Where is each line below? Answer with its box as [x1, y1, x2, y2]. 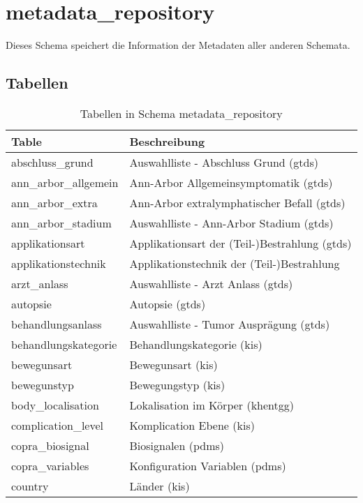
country [11, 477, 49, 494]
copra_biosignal [11, 437, 89, 453]
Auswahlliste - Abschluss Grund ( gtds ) [129, 153, 318, 170]
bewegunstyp [11, 376, 74, 393]
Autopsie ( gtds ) [129, 295, 206, 312]
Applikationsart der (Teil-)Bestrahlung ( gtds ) [129, 234, 352, 251]
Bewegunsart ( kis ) [129, 356, 218, 373]
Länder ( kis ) [129, 477, 190, 494]
